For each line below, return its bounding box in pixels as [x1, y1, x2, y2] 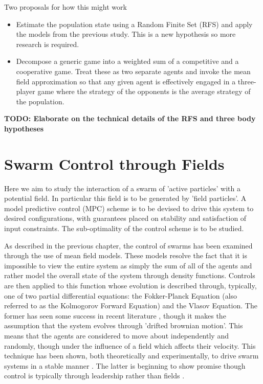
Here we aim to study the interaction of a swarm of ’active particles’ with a [4, 183, 240, 193]
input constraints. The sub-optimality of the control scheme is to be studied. [4, 223, 244, 234]
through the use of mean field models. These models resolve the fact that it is [4, 250, 247, 261]
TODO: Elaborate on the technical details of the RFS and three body [4, 113, 256, 124]
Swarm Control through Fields [4, 153, 225, 174]
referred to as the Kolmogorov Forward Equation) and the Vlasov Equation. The [4, 300, 257, 311]
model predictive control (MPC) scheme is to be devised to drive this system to [4, 202, 254, 213]
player [16, 86, 35, 97]
